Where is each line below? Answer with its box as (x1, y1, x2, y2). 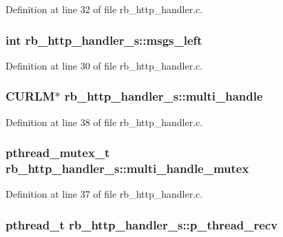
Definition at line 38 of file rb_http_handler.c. (6, 114, 203, 129)
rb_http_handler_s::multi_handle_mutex (6, 160, 249, 177)
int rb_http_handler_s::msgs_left (6, 31, 202, 48)
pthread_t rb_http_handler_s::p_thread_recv (6, 216, 278, 233)
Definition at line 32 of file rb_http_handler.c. (6, 2, 203, 16)
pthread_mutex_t (6, 144, 110, 161)
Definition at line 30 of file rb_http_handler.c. (6, 58, 203, 72)
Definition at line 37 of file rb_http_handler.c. (6, 187, 203, 201)
